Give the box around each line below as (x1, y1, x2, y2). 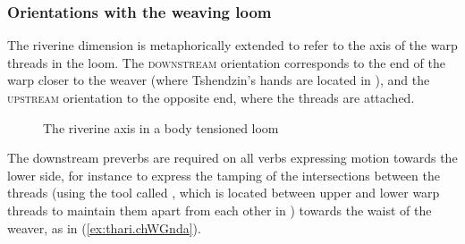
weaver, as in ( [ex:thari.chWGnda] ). (7, 218, 201, 237)
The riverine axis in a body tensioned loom (43, 118, 279, 137)
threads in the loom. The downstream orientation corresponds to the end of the (7, 53, 445, 72)
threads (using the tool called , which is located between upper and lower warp (7, 183, 440, 202)
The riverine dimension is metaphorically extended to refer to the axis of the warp (7, 36, 458, 55)
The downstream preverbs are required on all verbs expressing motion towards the (7, 148, 458, 167)
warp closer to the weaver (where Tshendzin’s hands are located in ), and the (7, 71, 430, 89)
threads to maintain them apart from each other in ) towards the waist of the (7, 200, 432, 219)
